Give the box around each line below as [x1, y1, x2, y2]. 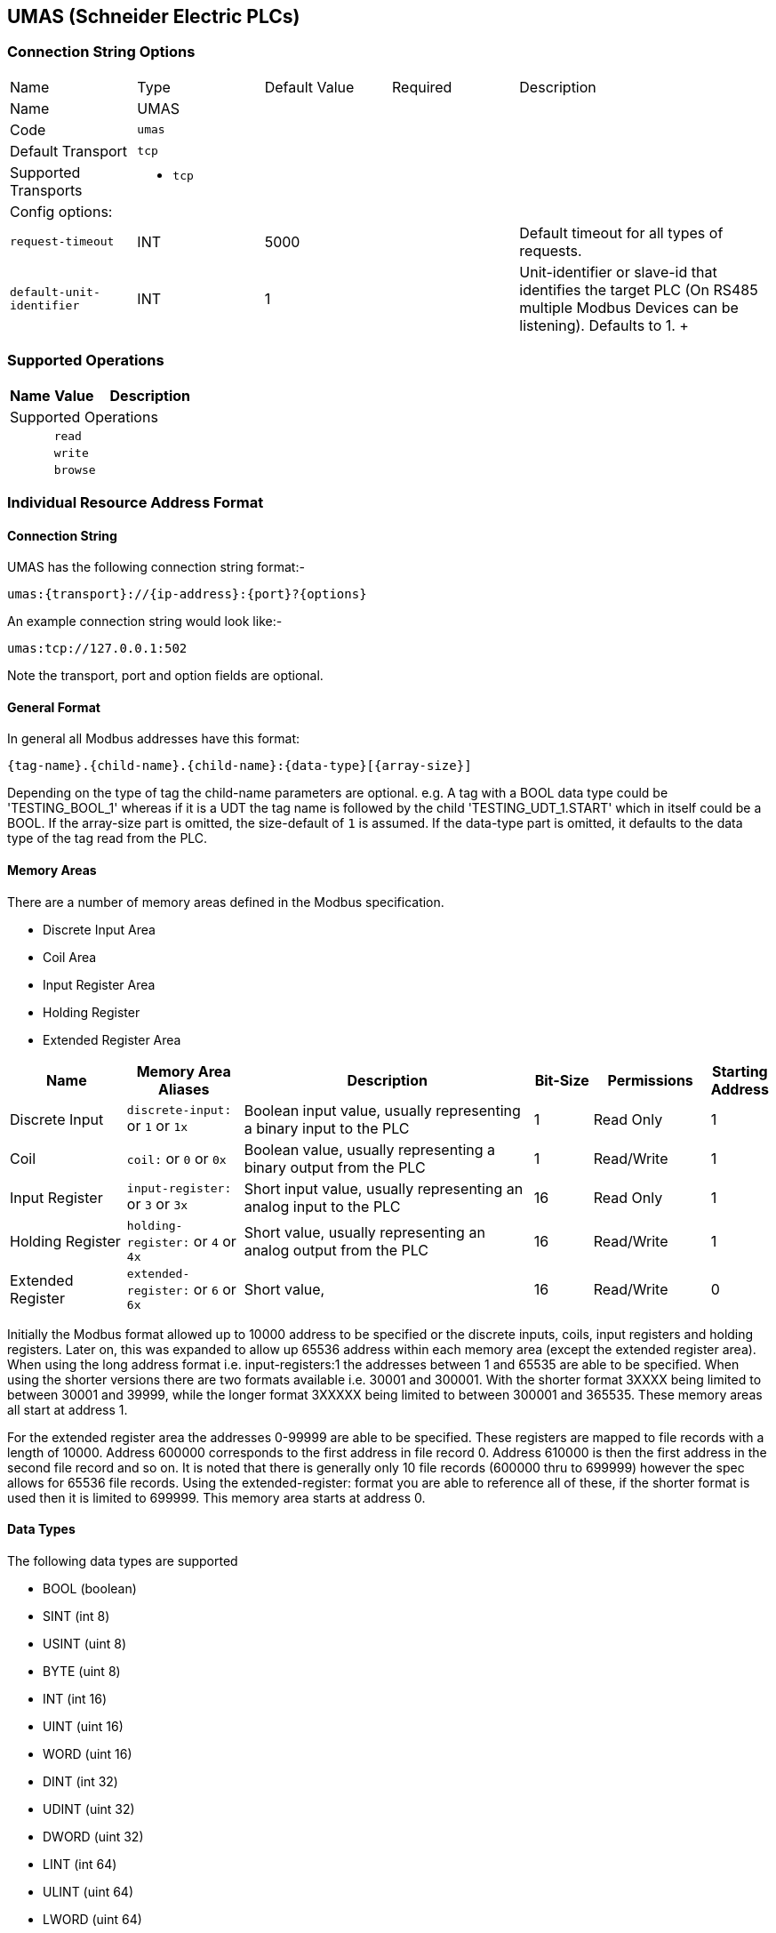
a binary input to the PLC [244, 1119, 410, 1137]
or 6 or [193, 1279, 236, 1298]
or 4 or [193, 1231, 236, 1250]
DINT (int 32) [43, 1773, 118, 1789]
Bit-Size [534, 1071, 589, 1089]
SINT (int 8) [43, 1608, 110, 1624]
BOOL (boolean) [43, 1580, 137, 1596]
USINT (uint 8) [43, 1635, 127, 1651]
